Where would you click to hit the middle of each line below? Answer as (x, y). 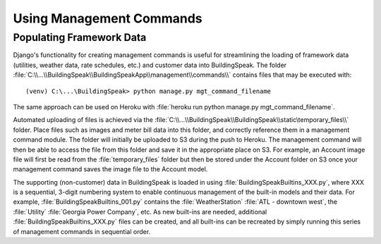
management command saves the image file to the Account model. (110, 169)
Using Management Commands (108, 18)
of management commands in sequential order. (82, 231)
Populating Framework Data (80, 37)
